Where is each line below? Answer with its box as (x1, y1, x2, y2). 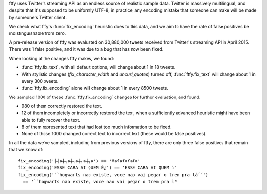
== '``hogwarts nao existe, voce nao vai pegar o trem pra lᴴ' (23, 179, 180, 184)
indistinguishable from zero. (9, 30, 66, 36)
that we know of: (9, 147, 44, 153)
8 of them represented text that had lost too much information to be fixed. (21, 124, 172, 130)
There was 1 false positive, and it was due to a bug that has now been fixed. (9, 46, 164, 52)
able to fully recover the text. (21, 117, 80, 123)
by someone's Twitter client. (9, 14, 67, 20)
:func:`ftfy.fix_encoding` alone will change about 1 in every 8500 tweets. (21, 85, 168, 91)
